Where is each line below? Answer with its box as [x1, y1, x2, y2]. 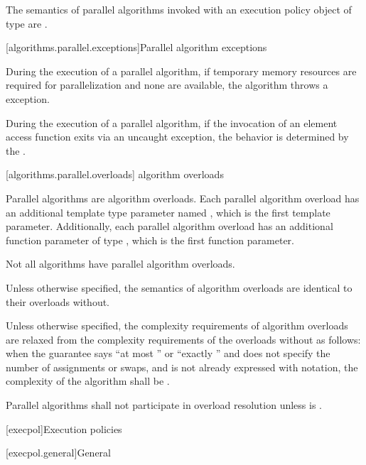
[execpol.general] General [6, 445, 111, 460]
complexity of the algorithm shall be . [6, 373, 170, 388]
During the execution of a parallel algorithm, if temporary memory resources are [6, 63, 357, 78]
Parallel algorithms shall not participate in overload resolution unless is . [6, 398, 322, 412]
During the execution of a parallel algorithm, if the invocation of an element [6, 115, 338, 130]
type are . [6, 16, 48, 31]
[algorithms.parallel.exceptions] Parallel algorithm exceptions [6, 40, 267, 55]
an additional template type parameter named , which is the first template [6, 204, 330, 219]
